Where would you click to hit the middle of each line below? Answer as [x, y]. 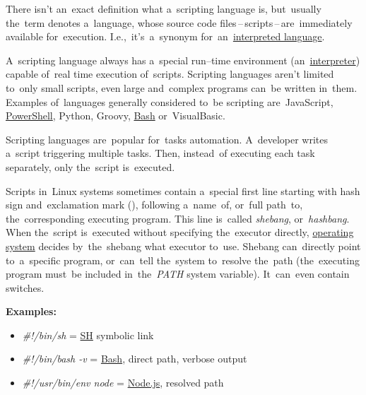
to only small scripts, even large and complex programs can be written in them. [182, 87]
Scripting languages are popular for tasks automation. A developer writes [167, 139]
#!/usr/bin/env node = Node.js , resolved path [123, 383]
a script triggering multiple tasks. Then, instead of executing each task [160, 153]
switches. [25, 287]
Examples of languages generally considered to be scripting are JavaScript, [170, 101]
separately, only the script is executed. [90, 166]
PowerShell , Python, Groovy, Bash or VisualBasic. [116, 116]
